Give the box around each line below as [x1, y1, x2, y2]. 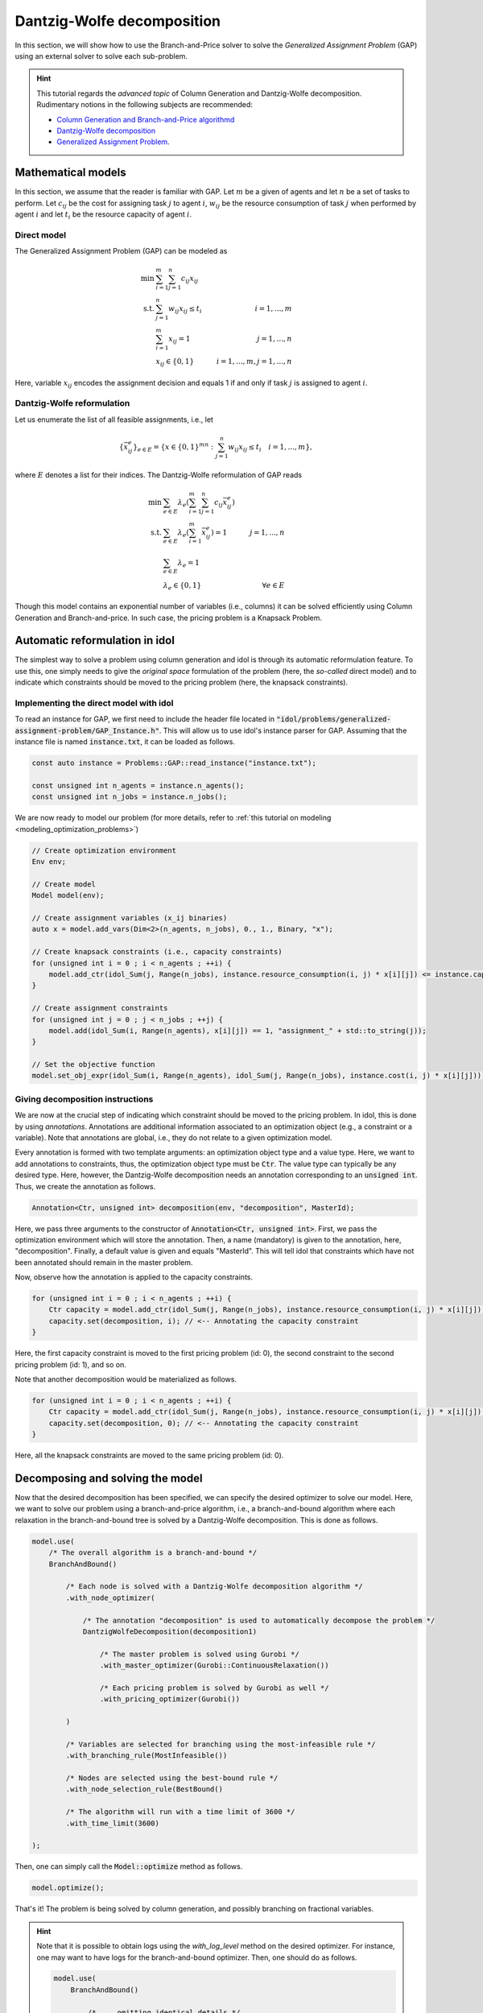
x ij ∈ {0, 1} [155, 357, 195, 368]
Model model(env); [31, 891, 105, 900]
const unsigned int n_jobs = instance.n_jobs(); [31, 792, 228, 801]
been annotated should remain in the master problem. [14, 1257, 193, 1267]
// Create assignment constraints [31, 1003, 168, 1013]
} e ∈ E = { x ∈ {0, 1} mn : [133, 441, 214, 453]
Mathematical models [14, 166, 126, 180]
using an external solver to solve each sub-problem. [14, 51, 188, 60]
